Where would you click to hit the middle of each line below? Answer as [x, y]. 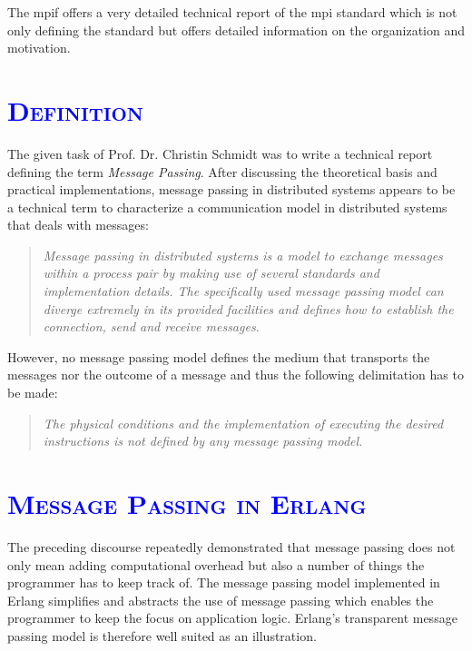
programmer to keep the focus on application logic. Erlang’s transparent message [232, 618]
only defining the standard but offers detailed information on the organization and [236, 30]
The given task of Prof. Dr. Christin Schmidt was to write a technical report [220, 153]
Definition [75, 109]
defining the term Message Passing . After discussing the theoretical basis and [222, 171]
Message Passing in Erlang [187, 503]
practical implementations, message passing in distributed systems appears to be [231, 189]
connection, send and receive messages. [151, 326]
